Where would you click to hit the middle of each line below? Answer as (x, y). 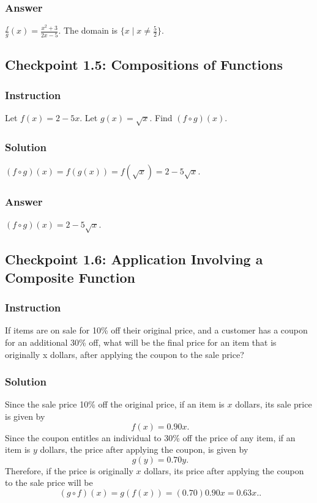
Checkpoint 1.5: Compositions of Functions (144, 65)
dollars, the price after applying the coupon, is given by (144, 449)
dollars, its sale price (274, 404)
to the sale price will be (49, 483)
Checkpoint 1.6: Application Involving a (134, 259)
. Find (161, 118)
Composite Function (70, 277)
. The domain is (88, 30)
